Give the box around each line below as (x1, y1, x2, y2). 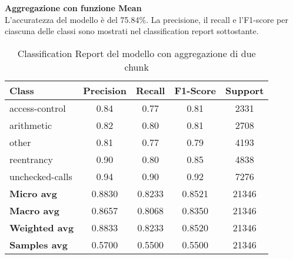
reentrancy (9, 152, 53, 166)
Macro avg (9, 203, 59, 217)
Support (225, 83, 264, 97)
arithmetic (9, 118, 52, 132)
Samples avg (9, 237, 68, 251)
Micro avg (9, 186, 58, 200)
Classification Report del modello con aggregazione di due (17, 46, 256, 60)
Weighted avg (9, 220, 74, 234)
